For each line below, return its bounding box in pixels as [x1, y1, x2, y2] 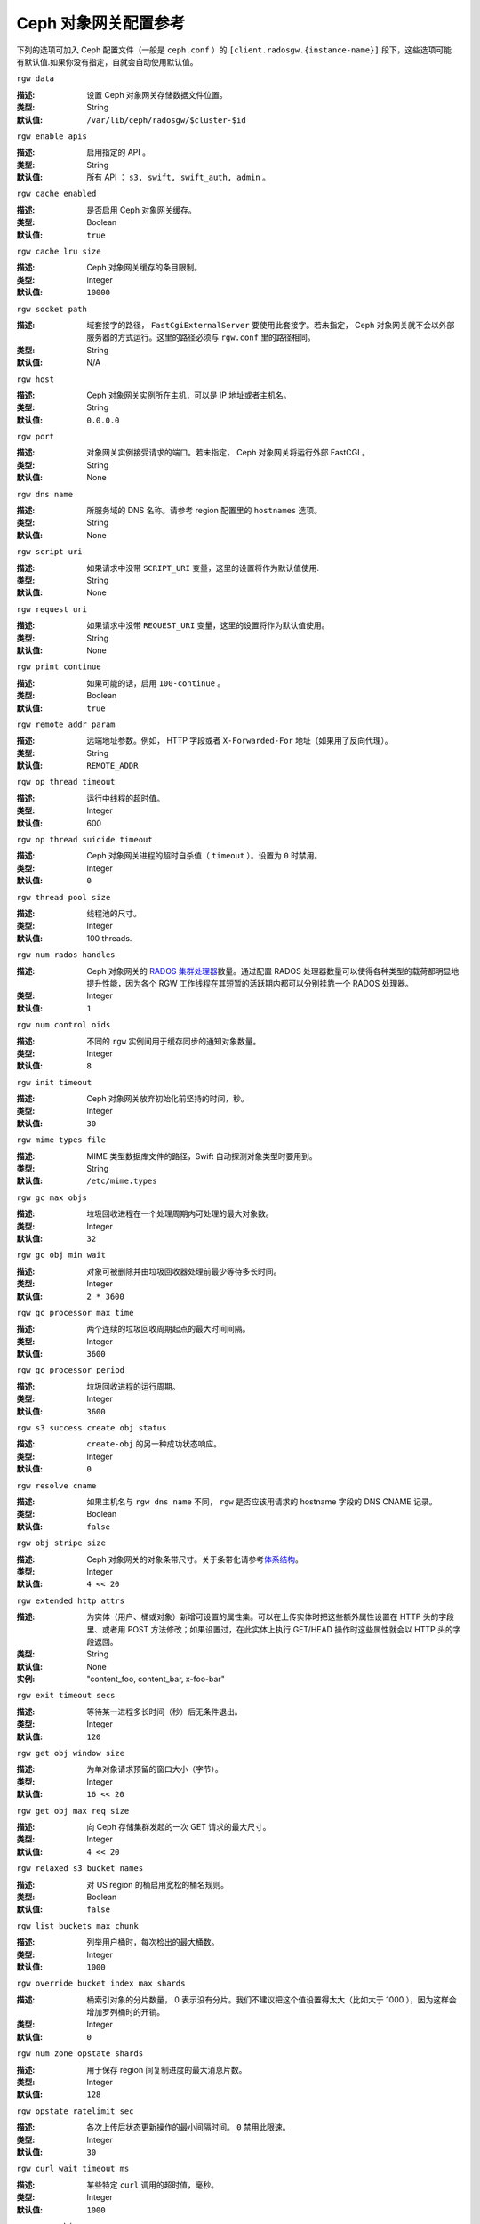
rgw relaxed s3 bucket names [16, 1864, 144, 1873]
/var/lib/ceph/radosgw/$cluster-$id [86, 115, 246, 125]
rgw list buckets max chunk [16, 1921, 140, 1930]
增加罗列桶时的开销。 [86, 2007, 164, 2018]
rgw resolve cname [16, 1480, 97, 1490]
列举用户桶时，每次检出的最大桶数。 [86, 1937, 220, 1947]
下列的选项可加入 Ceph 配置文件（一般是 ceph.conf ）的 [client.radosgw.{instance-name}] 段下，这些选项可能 [16, 44, 452, 55]
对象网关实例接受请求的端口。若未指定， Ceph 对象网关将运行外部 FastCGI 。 [86, 447, 371, 458]
